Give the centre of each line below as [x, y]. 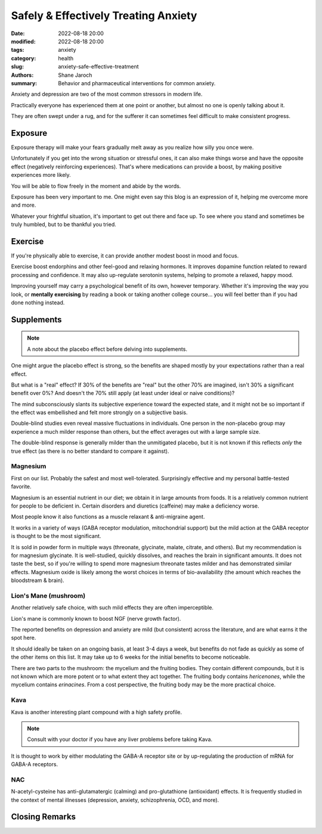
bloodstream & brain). [38, 580]
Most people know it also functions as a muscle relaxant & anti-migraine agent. [108, 517]
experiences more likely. [41, 175]
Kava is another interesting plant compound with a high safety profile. [96, 712]
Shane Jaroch [75, 75]
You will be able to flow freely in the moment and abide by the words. [96, 186]
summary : [24, 83]
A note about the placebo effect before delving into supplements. [107, 349]
